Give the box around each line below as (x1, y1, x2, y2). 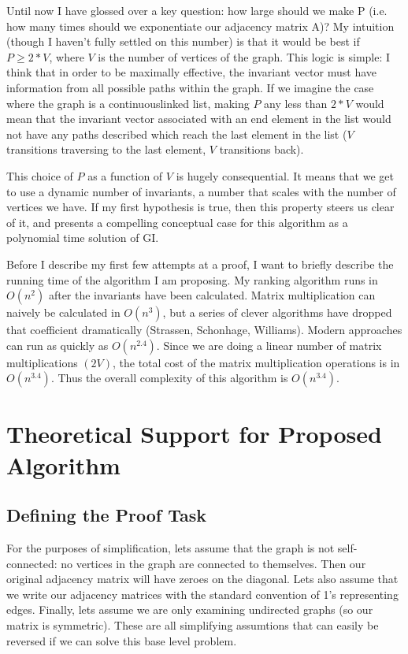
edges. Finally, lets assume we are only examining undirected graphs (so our (6, 601, 373, 618)
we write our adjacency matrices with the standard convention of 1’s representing (6, 585, 399, 602)
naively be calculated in (6, 304, 121, 321)
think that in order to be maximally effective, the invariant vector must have (6, 64, 376, 80)
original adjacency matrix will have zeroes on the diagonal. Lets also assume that (6, 570, 399, 587)
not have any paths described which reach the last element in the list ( (6, 125, 347, 142)
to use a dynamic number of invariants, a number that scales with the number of (6, 183, 396, 199)
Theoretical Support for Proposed (6, 418, 382, 450)
